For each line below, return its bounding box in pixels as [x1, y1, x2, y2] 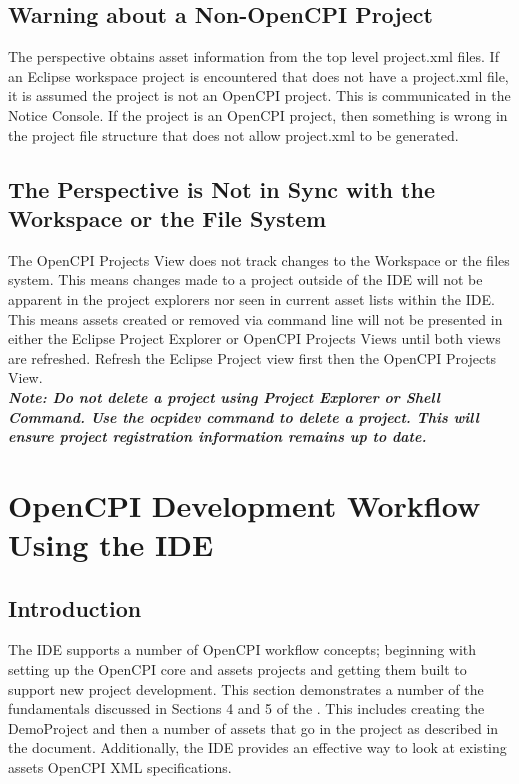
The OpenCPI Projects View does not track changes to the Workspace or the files [8, 249, 510, 270]
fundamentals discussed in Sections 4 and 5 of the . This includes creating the [8, 698, 485, 719]
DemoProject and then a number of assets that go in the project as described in [8, 717, 499, 738]
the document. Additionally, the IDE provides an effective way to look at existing [8, 737, 507, 758]
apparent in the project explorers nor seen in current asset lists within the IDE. [8, 288, 495, 309]
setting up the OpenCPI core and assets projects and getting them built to [8, 659, 467, 680]
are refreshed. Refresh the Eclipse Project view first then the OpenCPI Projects [8, 347, 497, 368]
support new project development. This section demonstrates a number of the [8, 678, 484, 699]
